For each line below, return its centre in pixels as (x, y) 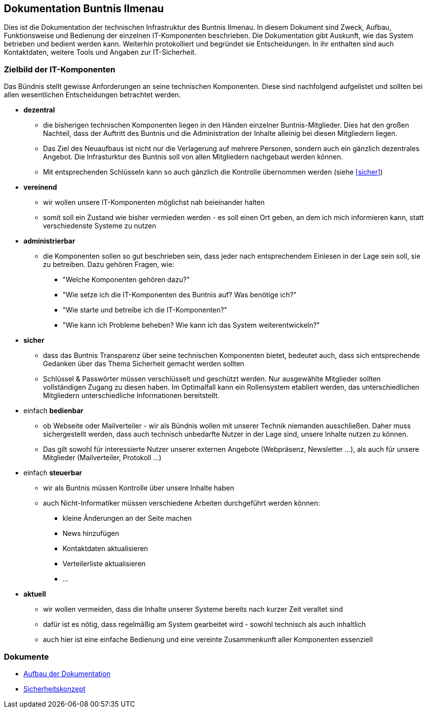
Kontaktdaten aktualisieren (105, 549)
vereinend (40, 187)
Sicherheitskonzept (54, 689)
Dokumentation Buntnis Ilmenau (84, 9)
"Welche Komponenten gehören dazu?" (126, 280)
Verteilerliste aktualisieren (104, 564)
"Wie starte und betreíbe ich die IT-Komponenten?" (145, 310)
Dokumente (26, 656)
